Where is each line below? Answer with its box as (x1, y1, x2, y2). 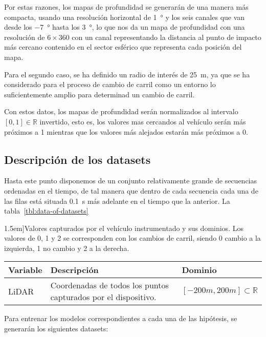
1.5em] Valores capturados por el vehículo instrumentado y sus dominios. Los (4, 222, 243, 233)
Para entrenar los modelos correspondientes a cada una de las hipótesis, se (4, 313, 237, 324)
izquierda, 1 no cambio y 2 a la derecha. (4, 242, 129, 253)
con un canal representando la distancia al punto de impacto (72, 31, 261, 42)
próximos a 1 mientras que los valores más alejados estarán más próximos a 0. (4, 126, 248, 137)
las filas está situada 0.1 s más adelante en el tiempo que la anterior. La (4, 195, 230, 206)
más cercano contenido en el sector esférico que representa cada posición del (4, 41, 242, 52)
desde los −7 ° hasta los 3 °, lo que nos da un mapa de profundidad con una (4, 22, 245, 32)
